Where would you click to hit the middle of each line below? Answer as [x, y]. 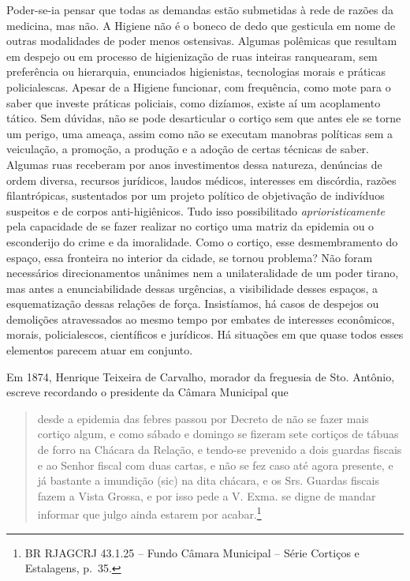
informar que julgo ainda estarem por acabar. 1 [149, 513]
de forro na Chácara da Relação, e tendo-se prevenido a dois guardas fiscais [220, 450]
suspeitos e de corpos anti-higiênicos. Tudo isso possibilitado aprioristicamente [196, 210]
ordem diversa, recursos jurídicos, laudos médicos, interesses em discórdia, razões [201, 180]
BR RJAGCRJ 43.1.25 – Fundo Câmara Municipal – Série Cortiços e [192, 552]
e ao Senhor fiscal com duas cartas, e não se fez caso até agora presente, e [215, 465]
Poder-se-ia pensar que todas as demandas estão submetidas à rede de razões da [200, 9]
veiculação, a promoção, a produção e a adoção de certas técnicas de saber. [188, 149]
